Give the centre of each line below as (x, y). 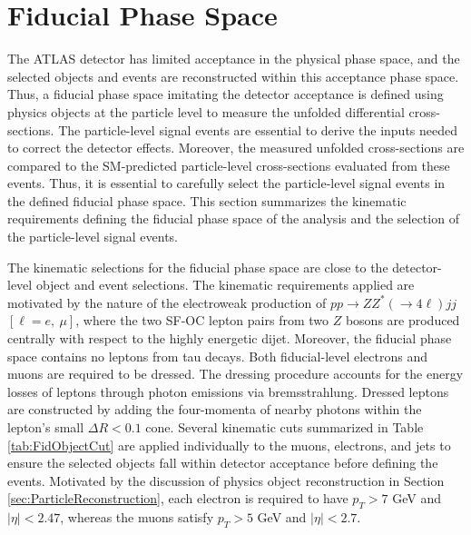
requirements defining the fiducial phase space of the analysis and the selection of (233, 218)
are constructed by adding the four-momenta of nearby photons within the (215, 409)
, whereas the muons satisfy (137, 517)
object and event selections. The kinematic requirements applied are (225, 285)
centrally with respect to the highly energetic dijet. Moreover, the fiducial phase (230, 338)
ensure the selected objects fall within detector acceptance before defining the (223, 463)
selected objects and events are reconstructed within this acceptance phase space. (233, 76)
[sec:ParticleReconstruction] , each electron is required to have (178, 498)
